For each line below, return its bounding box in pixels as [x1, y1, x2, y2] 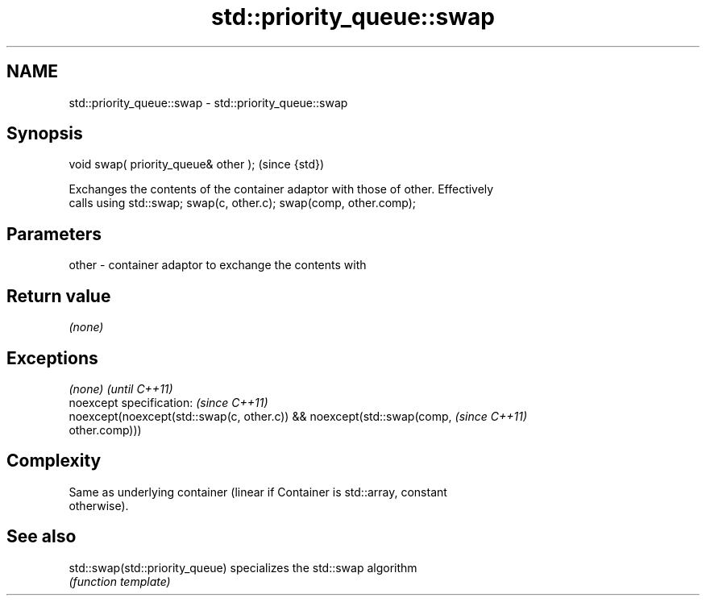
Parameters [6, 223, 102, 244]
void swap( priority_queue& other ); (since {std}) [69, 157, 325, 172]
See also [6, 526, 77, 547]
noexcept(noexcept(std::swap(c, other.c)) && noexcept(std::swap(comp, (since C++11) [69, 409, 527, 423]
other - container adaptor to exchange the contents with [69, 258, 367, 272]
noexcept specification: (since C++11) [69, 395, 268, 409]
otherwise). [69, 498, 129, 513]
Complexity [6, 450, 102, 471]
